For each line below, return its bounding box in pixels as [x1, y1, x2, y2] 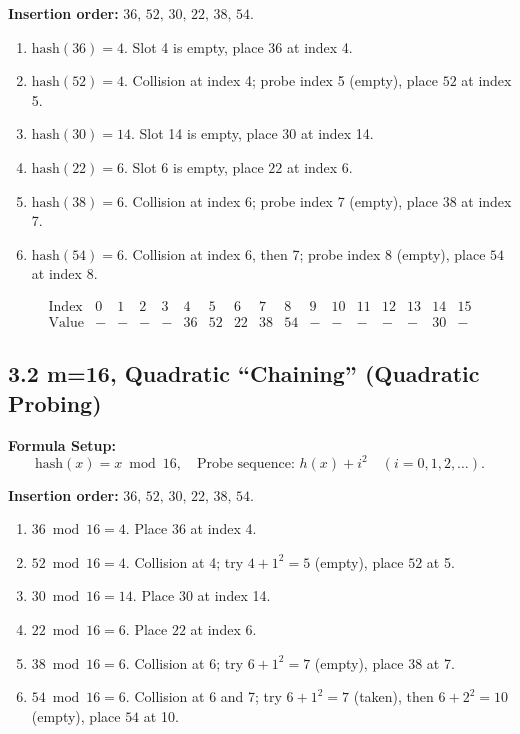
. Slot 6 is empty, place [124, 156, 264, 177]
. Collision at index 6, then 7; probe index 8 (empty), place [124, 243, 486, 264]
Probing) [8, 387, 102, 418]
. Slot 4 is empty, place [124, 36, 264, 57]
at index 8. [31, 263, 98, 284]
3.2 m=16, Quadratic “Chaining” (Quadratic [8, 358, 480, 389]
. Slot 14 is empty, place [131, 123, 278, 144]
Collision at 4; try [134, 551, 244, 572]
